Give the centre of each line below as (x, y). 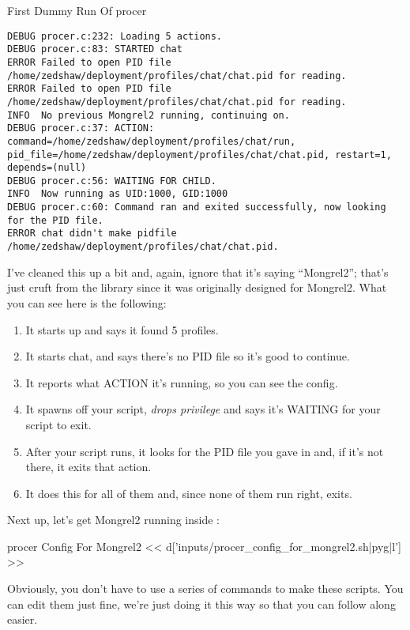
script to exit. (58, 424)
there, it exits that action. (88, 467)
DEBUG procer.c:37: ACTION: (81, 128)
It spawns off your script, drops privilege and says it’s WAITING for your (203, 409)
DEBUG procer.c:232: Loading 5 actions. (115, 36)
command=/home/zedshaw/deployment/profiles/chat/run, (152, 141)
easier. (23, 619)
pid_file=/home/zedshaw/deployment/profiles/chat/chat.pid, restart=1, (199, 155)
